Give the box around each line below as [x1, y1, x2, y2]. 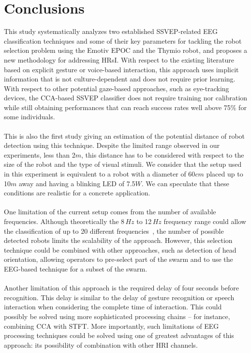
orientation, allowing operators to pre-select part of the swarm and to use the [4, 254, 233, 264]
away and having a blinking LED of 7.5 [18, 178, 135, 188]
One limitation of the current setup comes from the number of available [4, 207, 216, 217]
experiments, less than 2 [4, 149, 75, 160]
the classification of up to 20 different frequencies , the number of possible [4, 225, 224, 236]
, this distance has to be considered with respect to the [81, 149, 244, 160]
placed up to [206, 169, 243, 179]
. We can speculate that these [141, 178, 229, 188]
